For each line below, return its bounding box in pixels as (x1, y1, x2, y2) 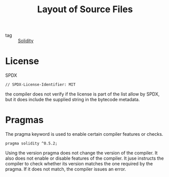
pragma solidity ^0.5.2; (5, 141, 58, 146)
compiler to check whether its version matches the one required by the (5, 161, 153, 167)
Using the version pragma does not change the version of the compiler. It (5, 150, 158, 156)
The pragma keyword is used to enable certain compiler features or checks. (5, 131, 163, 137)
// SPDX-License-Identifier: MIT (5, 82, 76, 87)
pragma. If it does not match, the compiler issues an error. (5, 166, 126, 172)
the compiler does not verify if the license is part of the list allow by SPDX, (5, 91, 160, 97)
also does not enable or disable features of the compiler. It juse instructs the (5, 155, 164, 161)
